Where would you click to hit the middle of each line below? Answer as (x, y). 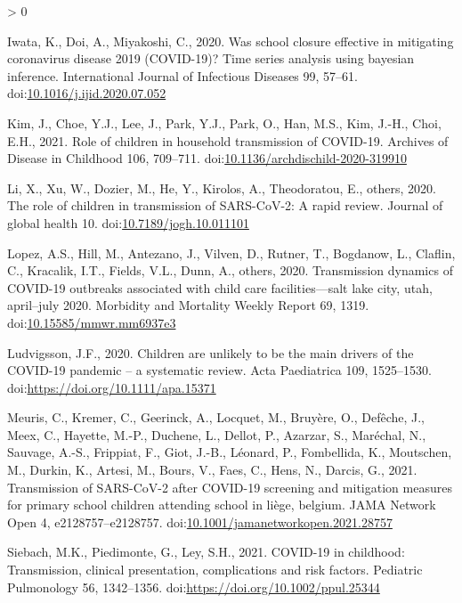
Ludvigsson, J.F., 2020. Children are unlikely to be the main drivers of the (211, 352)
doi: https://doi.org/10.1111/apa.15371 (112, 387)
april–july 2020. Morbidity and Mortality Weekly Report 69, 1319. (188, 305)
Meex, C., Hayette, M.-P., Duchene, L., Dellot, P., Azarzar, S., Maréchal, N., (217, 434)
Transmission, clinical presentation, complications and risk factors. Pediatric (215, 570)
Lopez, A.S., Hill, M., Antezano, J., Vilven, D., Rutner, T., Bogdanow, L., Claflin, (231, 253)
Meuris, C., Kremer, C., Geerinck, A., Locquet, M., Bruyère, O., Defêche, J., (216, 417)
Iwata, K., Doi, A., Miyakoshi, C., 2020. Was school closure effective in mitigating (231, 41)
